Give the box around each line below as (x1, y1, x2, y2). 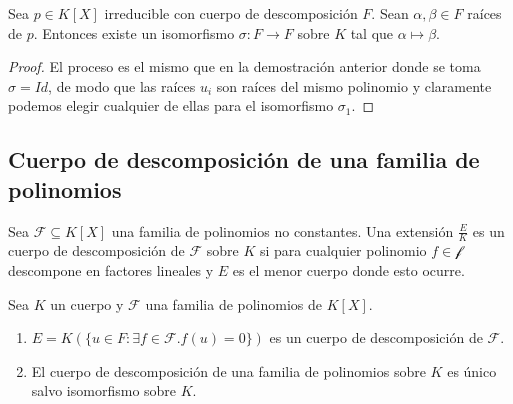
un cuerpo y (50, 293, 124, 314)
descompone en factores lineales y (8, 259, 214, 280)
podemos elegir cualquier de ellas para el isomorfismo (8, 95, 334, 116)
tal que (350, 22, 394, 43)
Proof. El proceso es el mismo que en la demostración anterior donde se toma (8, 56, 481, 77)
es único (447, 360, 497, 381)
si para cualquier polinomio (259, 240, 427, 261)
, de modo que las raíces (48, 75, 196, 96)
